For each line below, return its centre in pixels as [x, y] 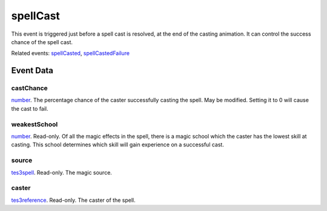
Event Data [32, 70]
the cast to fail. [30, 108]
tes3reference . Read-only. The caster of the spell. [73, 200]
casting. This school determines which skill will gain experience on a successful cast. [117, 144]
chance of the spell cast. [42, 42]
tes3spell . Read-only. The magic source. [61, 172]
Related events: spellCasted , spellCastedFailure [71, 53]
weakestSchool [35, 124]
